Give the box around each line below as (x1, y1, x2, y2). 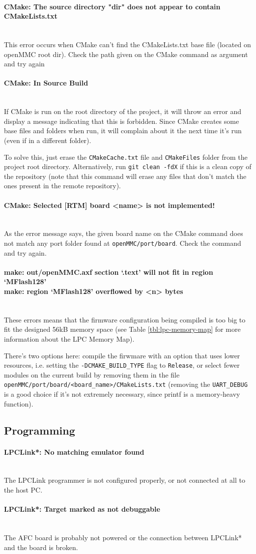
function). (4, 398, 33, 408)
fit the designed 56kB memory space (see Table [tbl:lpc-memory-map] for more (4, 324, 241, 334)
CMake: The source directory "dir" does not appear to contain (4, 1, 221, 11)
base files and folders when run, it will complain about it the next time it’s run (4, 125, 242, 136)
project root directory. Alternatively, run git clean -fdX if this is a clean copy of (4, 161, 252, 172)
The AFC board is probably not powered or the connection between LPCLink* (4, 532, 242, 543)
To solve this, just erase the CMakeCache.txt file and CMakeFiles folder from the (4, 151, 248, 162)
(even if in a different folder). (4, 135, 91, 145)
